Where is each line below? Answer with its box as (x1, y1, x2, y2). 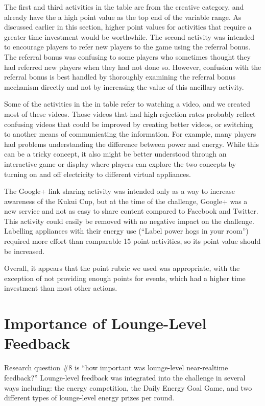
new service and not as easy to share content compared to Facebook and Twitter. (4, 206, 258, 216)
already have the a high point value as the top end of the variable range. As (4, 11, 242, 22)
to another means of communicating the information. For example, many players (4, 129, 256, 139)
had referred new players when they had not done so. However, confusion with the (4, 61, 261, 72)
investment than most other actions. (4, 283, 117, 293)
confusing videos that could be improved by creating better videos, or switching (4, 118, 253, 129)
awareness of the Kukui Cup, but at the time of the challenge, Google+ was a (4, 195, 248, 206)
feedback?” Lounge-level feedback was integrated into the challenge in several (4, 372, 246, 383)
